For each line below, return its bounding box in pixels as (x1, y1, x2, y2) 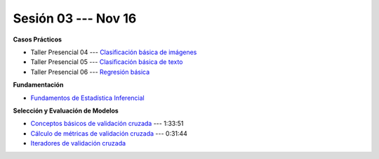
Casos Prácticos (13, 35, 62, 44)
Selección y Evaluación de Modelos (13, 106, 119, 115)
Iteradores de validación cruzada (30, 139, 126, 148)
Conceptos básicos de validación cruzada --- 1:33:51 (30, 120, 184, 128)
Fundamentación (13, 81, 64, 89)
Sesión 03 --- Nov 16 (13, 11, 137, 26)
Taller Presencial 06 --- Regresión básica (30, 68, 150, 76)
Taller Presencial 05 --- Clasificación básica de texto (30, 58, 183, 66)
